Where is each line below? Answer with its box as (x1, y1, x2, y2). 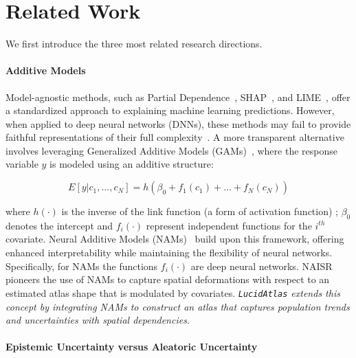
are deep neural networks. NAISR (190, 258, 333, 273)
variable (5, 157, 38, 171)
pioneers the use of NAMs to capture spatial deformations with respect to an (5, 272, 330, 287)
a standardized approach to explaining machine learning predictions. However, (5, 103, 335, 118)
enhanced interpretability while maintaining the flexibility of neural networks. (5, 245, 333, 260)
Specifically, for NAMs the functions (5, 258, 158, 273)
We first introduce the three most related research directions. (5, 36, 263, 51)
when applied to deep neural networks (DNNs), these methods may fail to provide (5, 116, 351, 131)
